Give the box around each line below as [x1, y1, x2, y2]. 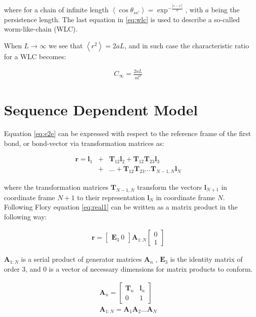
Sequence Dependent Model [4, 100, 198, 120]
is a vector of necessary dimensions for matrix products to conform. [49, 264, 253, 274]
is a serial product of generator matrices [21, 254, 142, 264]
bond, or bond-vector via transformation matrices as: [4, 138, 164, 148]
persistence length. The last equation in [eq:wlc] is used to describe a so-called [4, 14, 240, 24]
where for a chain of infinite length [4, 4, 109, 15]
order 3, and [4, 264, 41, 274]
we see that [48, 40, 83, 50]
